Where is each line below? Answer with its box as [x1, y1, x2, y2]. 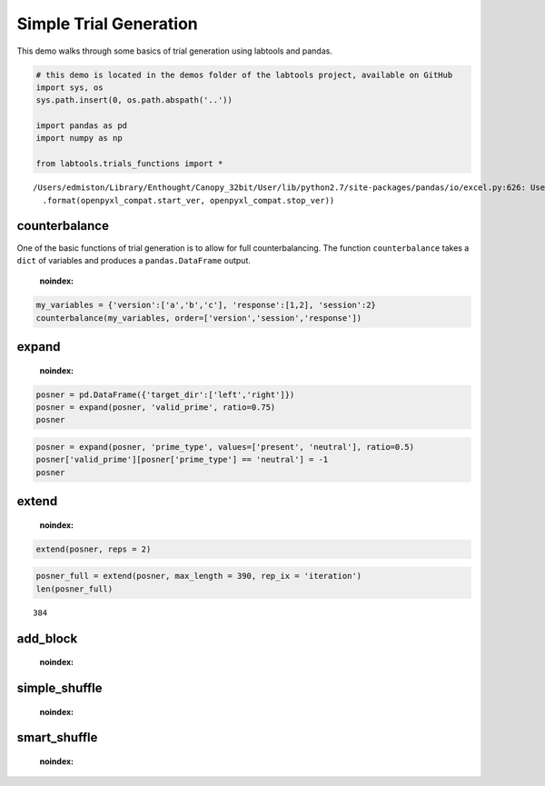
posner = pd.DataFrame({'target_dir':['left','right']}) [35, 389, 295, 400]
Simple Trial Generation [16, 14, 199, 34]
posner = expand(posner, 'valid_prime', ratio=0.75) [35, 403, 276, 413]
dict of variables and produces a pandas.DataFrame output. [16, 254, 252, 265]
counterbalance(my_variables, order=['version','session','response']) [35, 313, 362, 323]
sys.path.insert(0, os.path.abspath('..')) [35, 95, 233, 105]
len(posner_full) [35, 583, 114, 594]
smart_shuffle [16, 730, 98, 745]
